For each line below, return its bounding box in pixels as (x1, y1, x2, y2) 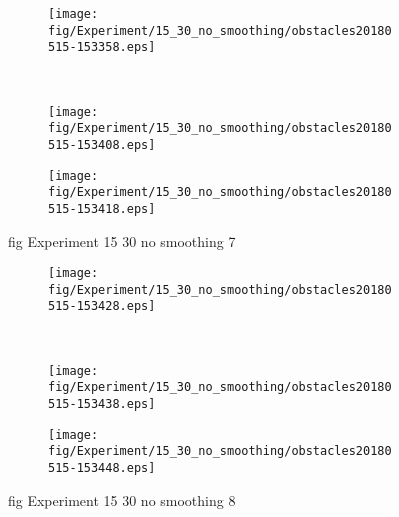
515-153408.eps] (48, 137, 156, 152)
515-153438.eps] (48, 396, 156, 411)
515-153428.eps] (48, 299, 156, 314)
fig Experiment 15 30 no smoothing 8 (8, 489, 236, 510)
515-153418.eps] (48, 201, 156, 216)
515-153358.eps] (48, 40, 156, 55)
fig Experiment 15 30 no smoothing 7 (8, 230, 236, 251)
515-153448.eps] (48, 460, 156, 475)
